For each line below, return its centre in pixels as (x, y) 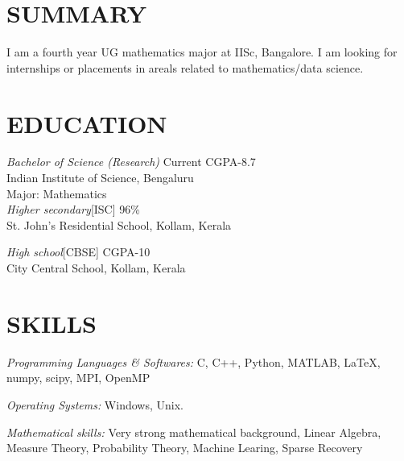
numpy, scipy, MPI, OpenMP (78, 378)
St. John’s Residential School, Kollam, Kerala (119, 224)
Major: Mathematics (57, 193)
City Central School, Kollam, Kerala (96, 268)
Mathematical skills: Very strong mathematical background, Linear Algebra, (194, 432)
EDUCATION (87, 123)
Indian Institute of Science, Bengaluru (100, 178)
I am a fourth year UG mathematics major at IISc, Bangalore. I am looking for (202, 52)
